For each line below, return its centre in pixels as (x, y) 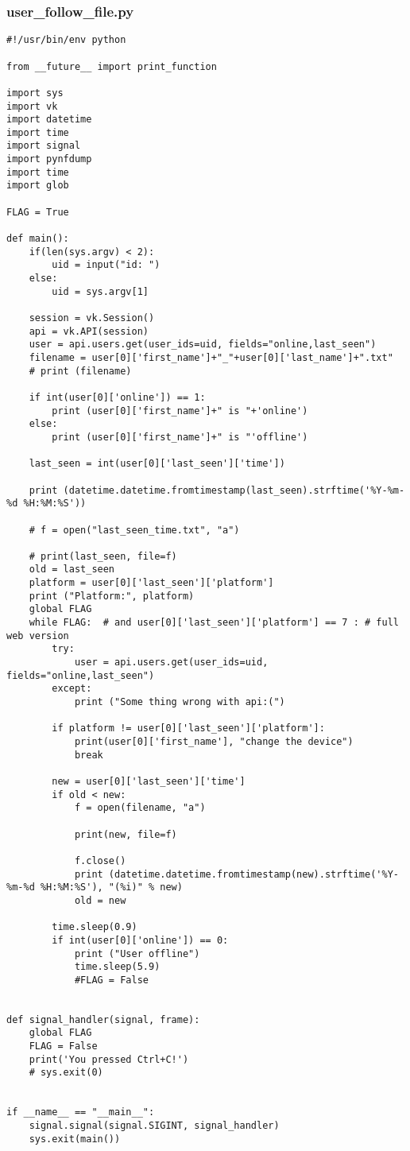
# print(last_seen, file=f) (103, 556)
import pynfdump (49, 159)
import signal (44, 146)
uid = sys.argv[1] (100, 291)
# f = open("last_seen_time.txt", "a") (134, 530)
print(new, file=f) (126, 834)
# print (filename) (80, 371)
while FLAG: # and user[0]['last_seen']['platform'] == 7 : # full (214, 623)
